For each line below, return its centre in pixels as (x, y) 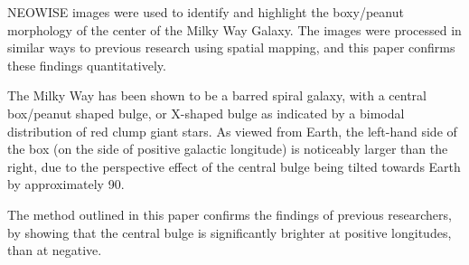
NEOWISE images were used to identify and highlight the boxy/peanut (206, 12)
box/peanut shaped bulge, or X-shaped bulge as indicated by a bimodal (206, 113)
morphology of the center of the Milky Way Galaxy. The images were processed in (234, 29)
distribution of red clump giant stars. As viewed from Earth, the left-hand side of (232, 131)
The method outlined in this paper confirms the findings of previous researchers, (230, 214)
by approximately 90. (66, 184)
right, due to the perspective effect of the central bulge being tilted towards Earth (234, 166)
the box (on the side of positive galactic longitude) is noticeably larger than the (228, 149)
